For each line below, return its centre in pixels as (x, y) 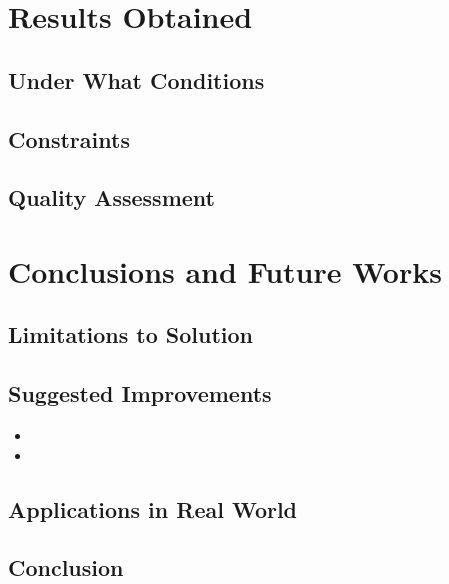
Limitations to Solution (131, 334)
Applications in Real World (153, 508)
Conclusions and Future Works (225, 270)
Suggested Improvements (140, 393)
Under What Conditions (136, 79)
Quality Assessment (111, 197)
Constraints (69, 138)
